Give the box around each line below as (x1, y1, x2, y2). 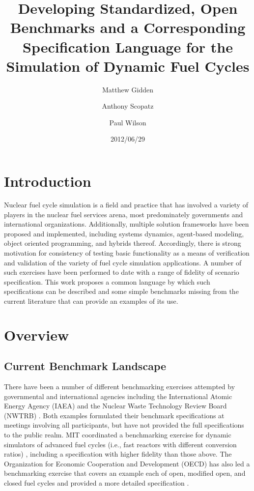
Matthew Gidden (102, 84, 153, 94)
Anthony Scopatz (102, 101, 154, 111)
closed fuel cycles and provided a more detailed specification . (4, 478, 189, 488)
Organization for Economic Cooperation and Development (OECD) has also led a (4, 458, 250, 468)
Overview (4, 324, 69, 345)
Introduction (4, 171, 91, 191)
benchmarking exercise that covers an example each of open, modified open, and (4, 468, 246, 478)
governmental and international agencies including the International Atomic (4, 391, 232, 401)
